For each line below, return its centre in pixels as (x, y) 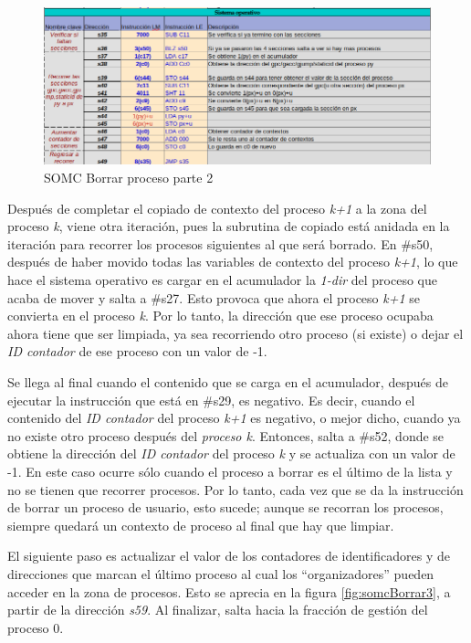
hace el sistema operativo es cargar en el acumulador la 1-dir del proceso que (222, 280)
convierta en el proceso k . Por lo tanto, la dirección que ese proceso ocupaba (220, 316)
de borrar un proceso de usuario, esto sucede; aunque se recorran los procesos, (225, 507)
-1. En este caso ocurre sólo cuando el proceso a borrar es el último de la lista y (230, 471)
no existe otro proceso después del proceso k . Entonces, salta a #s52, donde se (226, 435)
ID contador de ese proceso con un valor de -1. (137, 351)
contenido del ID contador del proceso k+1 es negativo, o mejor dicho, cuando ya (234, 418)
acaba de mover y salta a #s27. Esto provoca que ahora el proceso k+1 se (214, 297)
